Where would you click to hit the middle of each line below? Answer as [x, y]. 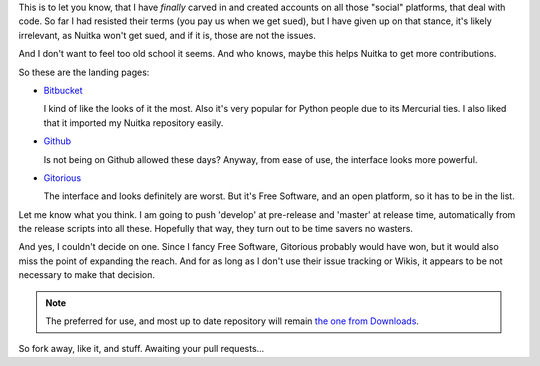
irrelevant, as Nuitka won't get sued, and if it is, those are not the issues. [167, 35]
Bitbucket [63, 90]
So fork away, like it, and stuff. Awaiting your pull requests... [141, 349]
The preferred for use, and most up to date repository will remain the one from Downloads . [232, 321]
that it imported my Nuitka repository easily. [133, 122]
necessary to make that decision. [86, 275]
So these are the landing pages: [84, 72]
